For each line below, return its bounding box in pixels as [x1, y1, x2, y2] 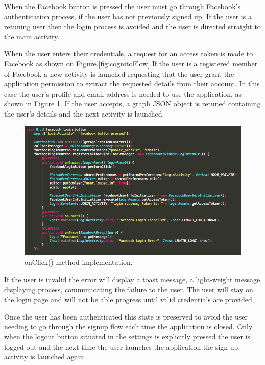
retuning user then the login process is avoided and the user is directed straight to [4, 21, 261, 32]
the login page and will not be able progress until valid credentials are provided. [4, 294, 254, 305]
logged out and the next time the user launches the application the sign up [4, 341, 238, 352]
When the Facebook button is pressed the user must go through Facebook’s [4, 1, 240, 11]
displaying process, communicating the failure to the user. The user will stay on [4, 284, 253, 294]
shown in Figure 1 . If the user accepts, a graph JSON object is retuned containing [4, 98, 261, 109]
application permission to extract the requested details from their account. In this [4, 78, 260, 89]
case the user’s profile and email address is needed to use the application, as [4, 88, 242, 99]
